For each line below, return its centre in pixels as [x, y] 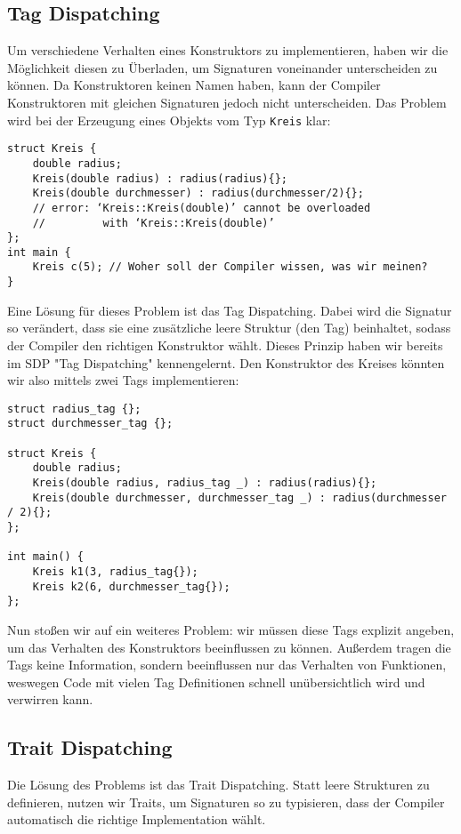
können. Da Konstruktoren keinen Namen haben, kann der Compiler [194, 85]
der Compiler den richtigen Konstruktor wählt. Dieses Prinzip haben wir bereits [225, 345]
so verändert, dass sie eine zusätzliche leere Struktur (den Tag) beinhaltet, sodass [229, 328]
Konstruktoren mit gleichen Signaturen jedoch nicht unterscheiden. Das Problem [227, 102]
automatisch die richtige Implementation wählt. [137, 819]
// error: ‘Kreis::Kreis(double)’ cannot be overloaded [202, 208]
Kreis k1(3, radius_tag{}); [115, 571]
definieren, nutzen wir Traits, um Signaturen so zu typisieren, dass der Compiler [226, 802]
